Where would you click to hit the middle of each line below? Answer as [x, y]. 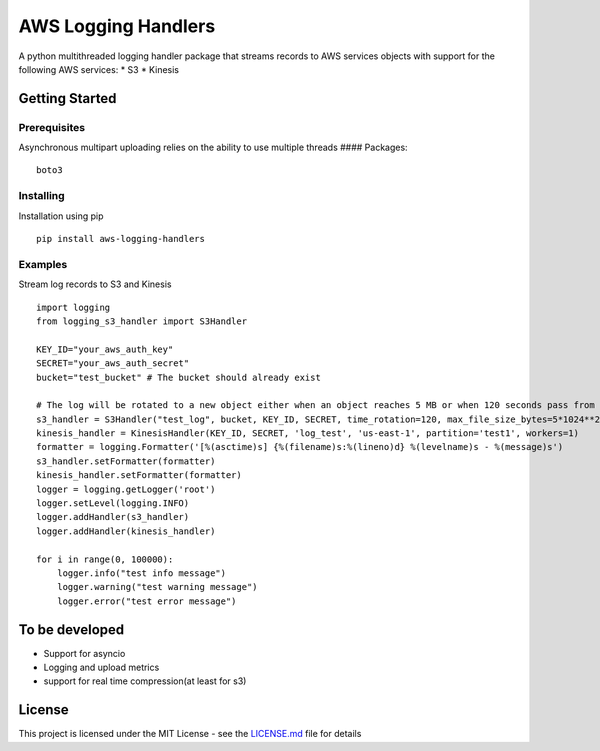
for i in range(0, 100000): [105, 559]
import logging [73, 307]
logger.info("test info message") [141, 573]
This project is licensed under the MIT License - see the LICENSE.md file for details [190, 734]
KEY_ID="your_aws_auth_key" [105, 349]
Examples [43, 264]
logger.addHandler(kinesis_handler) [126, 531]
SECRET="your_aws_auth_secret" [113, 363]
